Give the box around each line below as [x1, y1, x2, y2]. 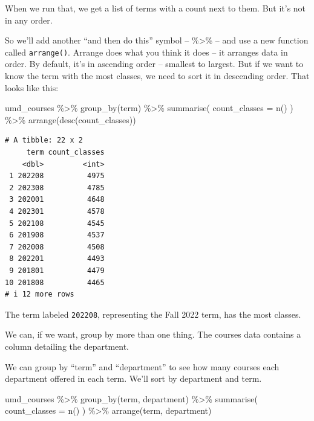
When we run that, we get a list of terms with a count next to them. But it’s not [5, 2, 306, 14]
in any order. [5, 13, 53, 26]
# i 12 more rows [5, 290, 74, 299]
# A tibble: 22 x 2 [5, 136, 83, 145]
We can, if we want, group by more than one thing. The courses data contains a [5, 328, 301, 341]
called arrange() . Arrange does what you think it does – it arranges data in [5, 45, 288, 58]
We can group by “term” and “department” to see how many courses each [5, 360, 280, 373]
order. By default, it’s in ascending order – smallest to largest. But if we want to [5, 57, 304, 70]
